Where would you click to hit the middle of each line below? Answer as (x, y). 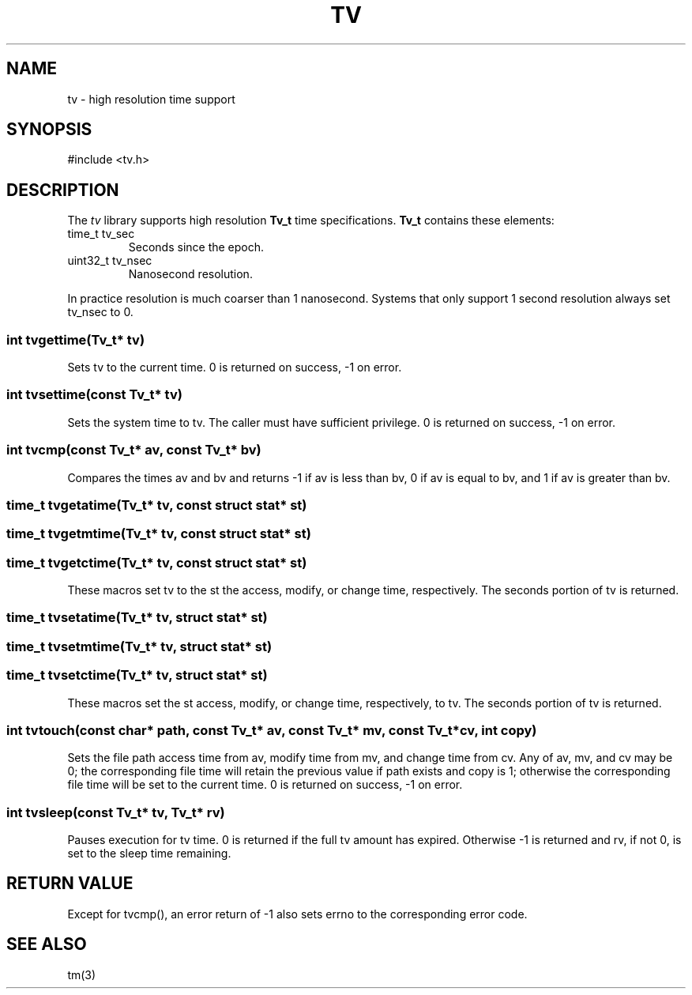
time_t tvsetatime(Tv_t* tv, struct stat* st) (137, 618)
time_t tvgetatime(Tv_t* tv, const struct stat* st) (157, 505)
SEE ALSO (47, 944)
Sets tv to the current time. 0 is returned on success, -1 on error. (235, 367)
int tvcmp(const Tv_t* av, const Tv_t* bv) (134, 450)
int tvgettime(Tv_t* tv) (76, 339)
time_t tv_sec (101, 234)
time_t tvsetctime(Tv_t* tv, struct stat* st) (137, 675)
